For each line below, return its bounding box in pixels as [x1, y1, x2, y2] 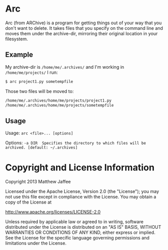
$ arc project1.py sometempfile [5, 79, 73, 84]
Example [5, 51, 33, 59]
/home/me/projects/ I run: [5, 69, 58, 75]
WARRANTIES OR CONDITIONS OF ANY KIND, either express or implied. [5, 229, 155, 235]
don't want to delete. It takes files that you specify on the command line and [5, 25, 163, 31]
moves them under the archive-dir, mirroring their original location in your [5, 30, 158, 36]
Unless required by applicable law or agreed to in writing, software [5, 219, 144, 225]
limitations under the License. [5, 240, 67, 246]
